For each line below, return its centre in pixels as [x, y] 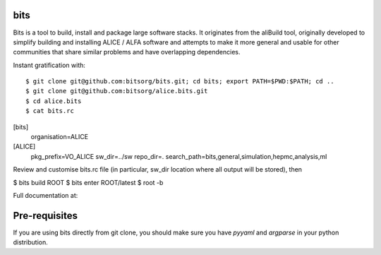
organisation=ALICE [59, 137]
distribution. [31, 242]
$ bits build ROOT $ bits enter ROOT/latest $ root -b [88, 182]
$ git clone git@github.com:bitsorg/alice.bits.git [117, 91]
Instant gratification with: [49, 65]
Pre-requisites [45, 215]
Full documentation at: [46, 195]
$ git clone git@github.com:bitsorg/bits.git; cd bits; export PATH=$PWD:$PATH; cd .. [180, 82]
